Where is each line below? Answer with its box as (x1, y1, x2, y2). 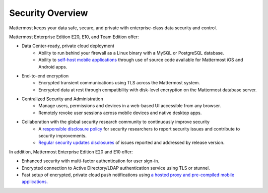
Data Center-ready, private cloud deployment (21, 43, 115, 49)
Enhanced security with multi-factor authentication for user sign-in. (21, 158, 160, 164)
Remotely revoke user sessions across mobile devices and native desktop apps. (38, 110, 202, 116)
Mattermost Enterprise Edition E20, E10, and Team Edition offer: (9, 34, 139, 40)
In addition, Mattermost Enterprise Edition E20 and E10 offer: (9, 149, 133, 155)
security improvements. (38, 133, 87, 139)
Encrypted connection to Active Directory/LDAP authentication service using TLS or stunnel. (21, 165, 210, 171)
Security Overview (9, 7, 88, 18)
